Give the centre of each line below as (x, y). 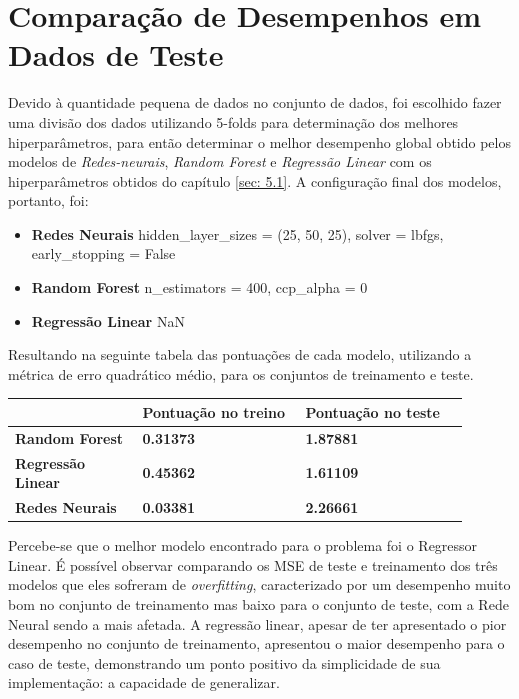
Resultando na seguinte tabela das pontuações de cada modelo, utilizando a (240, 354)
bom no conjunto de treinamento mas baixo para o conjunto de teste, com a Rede (258, 603)
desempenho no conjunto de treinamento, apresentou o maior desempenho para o (256, 643)
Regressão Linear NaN (108, 320)
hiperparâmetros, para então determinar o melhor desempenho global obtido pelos (259, 141)
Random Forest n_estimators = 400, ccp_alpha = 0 (199, 287)
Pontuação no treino (214, 411)
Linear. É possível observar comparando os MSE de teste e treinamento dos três (253, 564)
